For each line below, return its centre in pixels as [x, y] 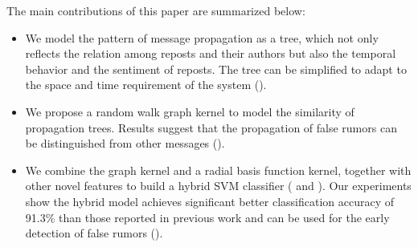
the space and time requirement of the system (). [146, 85]
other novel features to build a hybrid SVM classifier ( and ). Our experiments [218, 186]
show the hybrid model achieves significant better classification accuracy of [210, 201]
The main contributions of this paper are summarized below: [156, 10]
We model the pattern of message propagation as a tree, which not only [202, 37]
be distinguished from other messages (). [125, 143]
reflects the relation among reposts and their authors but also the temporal [211, 53]
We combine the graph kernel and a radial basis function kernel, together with [218, 170]
